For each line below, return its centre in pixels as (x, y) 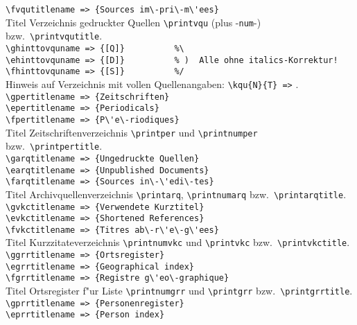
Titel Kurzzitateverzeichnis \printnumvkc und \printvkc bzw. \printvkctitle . (178, 242)
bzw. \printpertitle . (54, 146)
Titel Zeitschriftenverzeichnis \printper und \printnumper (132, 132)
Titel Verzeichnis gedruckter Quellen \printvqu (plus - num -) (133, 22)
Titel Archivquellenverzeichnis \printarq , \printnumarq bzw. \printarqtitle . (176, 194)
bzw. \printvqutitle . (54, 36)
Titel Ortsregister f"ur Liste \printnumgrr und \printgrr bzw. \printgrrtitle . (179, 291)
